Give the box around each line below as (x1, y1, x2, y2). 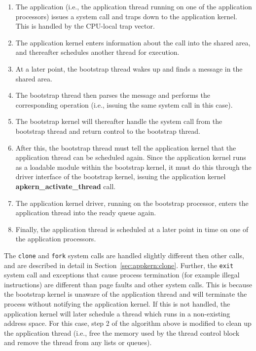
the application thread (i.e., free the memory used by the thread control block (4, 327, 240, 338)
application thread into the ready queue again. (15, 207, 156, 218)
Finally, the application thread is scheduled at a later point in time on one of (15, 224, 249, 234)
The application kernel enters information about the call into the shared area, (15, 37, 251, 47)
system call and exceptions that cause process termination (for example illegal (4, 270, 240, 280)
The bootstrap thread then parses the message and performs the (15, 90, 210, 100)
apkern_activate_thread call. (15, 181, 116, 191)
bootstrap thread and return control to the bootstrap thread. (15, 125, 201, 136)
